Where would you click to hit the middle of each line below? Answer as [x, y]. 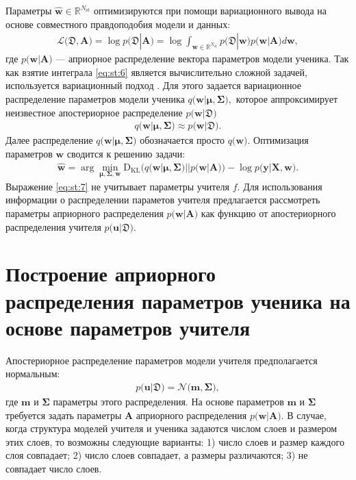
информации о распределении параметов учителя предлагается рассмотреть [163, 200]
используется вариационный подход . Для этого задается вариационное [153, 85]
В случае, [307, 415]
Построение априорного [111, 274]
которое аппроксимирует [287, 99]
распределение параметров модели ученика [95, 99]
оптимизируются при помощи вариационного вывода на [211, 10]
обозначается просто [182, 140]
